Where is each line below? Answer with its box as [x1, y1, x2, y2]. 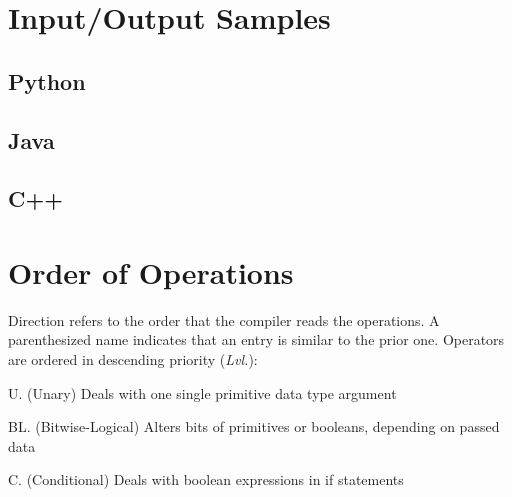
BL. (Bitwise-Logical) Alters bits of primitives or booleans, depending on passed [8, 416, 500, 437]
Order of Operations [8, 251, 294, 292]
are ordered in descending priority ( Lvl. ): [8, 349, 258, 370]
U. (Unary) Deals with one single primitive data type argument [8, 382, 397, 403]
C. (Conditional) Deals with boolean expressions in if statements [8, 469, 404, 490]
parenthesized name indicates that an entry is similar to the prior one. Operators [8, 329, 505, 350]
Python [8, 65, 86, 96]
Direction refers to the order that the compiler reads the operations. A [8, 309, 440, 330]
